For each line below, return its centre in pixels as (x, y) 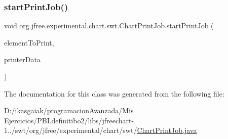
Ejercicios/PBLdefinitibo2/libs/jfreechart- (69, 120)
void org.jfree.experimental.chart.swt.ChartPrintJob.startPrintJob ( (109, 26)
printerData (22, 59)
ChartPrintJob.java (167, 130)
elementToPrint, (29, 42)
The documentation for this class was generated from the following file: (114, 93)
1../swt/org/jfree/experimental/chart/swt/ (71, 130)
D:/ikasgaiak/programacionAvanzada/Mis (69, 110)
